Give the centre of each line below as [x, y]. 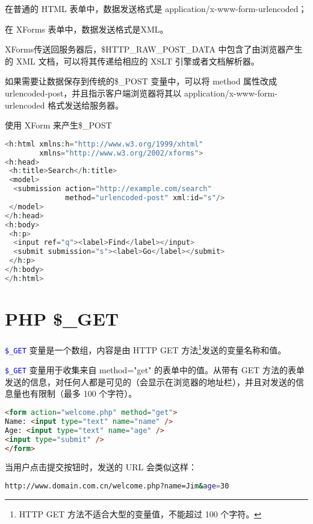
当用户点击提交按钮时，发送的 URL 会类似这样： [101, 467]
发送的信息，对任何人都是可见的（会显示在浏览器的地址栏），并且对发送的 [150, 381]
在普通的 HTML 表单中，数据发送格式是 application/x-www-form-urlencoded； [156, 8]
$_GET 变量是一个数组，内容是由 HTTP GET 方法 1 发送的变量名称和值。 [146, 349]
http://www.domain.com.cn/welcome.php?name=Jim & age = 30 [117, 486]
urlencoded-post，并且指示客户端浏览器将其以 [93, 93]
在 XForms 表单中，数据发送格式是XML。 [87, 29]
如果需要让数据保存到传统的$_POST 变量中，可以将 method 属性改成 [141, 81]
